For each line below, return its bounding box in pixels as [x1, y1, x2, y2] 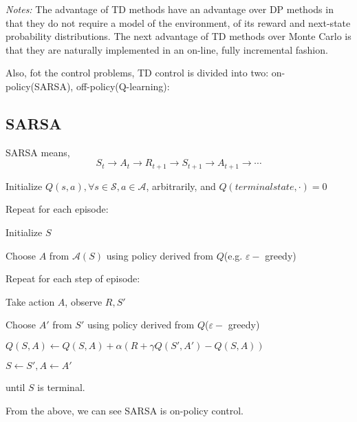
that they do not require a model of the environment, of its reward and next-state [6, 15, 351, 30]
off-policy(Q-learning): [76, 78, 170, 93]
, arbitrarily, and [146, 178, 216, 193]
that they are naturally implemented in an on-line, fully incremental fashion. [6, 42, 328, 56]
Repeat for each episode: [6, 202, 109, 216]
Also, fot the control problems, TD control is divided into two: [6, 65, 269, 80]
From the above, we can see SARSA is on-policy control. [6, 403, 244, 417]
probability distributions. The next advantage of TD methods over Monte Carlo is [6, 29, 351, 43]
